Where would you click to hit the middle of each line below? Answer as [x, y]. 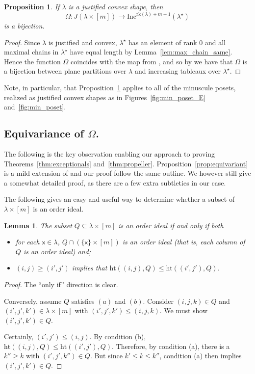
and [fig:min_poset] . [35, 107]
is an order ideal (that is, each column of [184, 242]
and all [215, 42]
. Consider [158, 301]
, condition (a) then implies [201, 356]
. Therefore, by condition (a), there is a [171, 346]
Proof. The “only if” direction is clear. [61, 284]
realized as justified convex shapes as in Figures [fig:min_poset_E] [105, 97]
